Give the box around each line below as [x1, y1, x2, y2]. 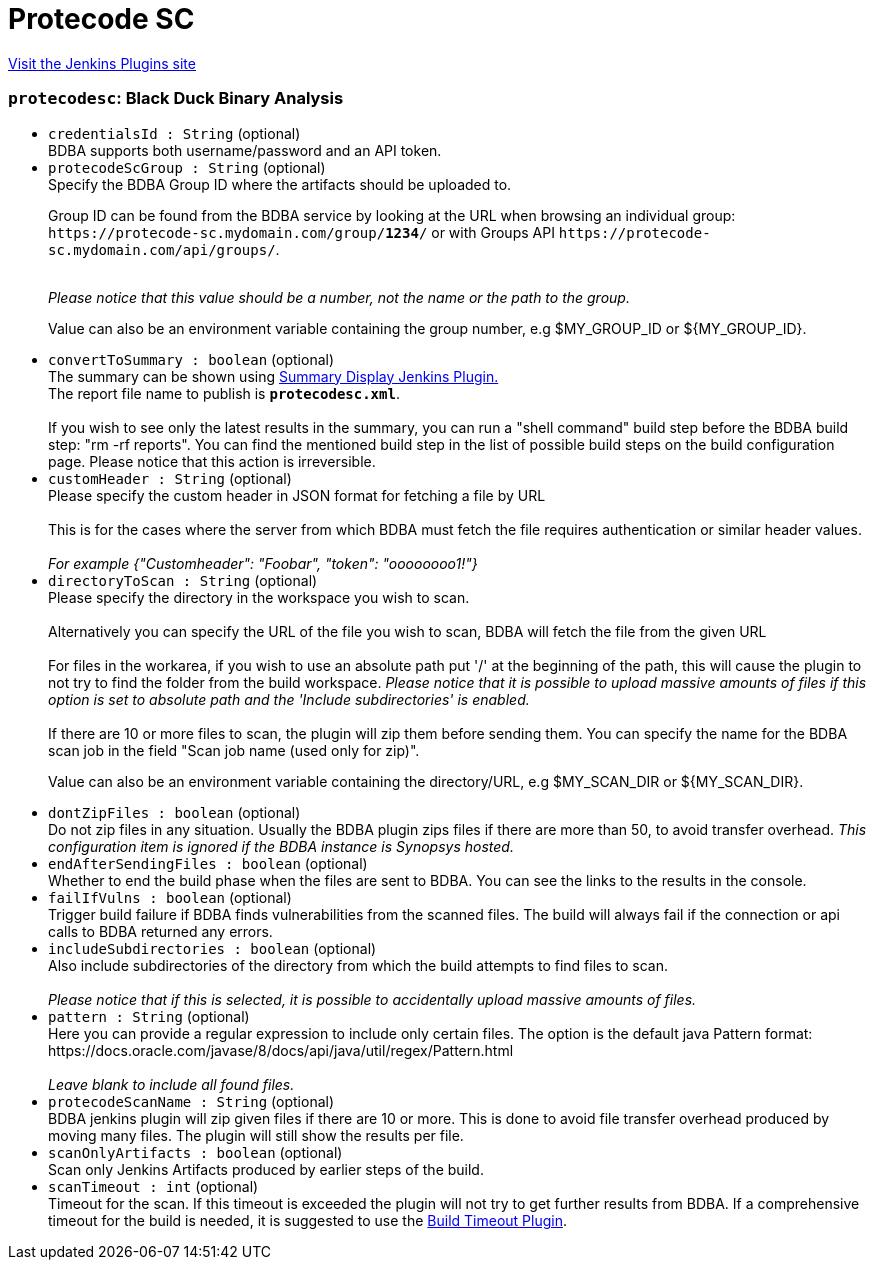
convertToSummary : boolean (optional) [48, 350, 335, 368]
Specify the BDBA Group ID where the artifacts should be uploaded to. [48, 175, 512, 193]
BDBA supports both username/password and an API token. [48, 141, 442, 159]
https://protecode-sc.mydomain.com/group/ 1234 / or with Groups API [48, 223, 555, 241]
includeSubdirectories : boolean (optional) [48, 939, 377, 957]
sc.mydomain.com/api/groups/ [48, 241, 276, 258]
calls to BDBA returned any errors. [48, 922, 273, 940]
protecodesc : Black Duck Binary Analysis [8, 88, 344, 109]
